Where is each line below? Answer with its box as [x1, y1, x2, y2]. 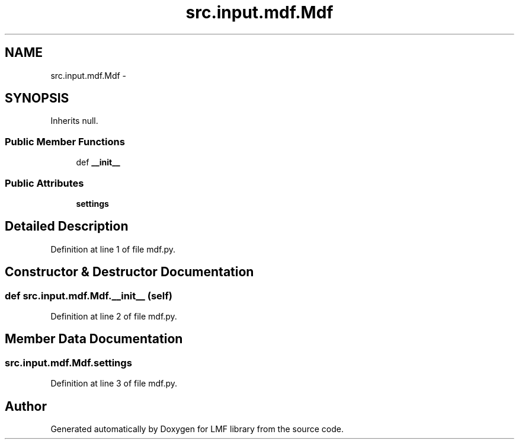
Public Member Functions [5, 135, 125, 148]
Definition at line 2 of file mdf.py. [50, 311, 177, 321]
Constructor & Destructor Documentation [5, 264, 254, 280]
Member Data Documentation [5, 331, 183, 347]
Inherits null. [50, 116, 98, 126]
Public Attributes [5, 177, 84, 189]
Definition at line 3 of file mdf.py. [50, 378, 177, 389]
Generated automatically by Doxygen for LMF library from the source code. [50, 424, 344, 435]
